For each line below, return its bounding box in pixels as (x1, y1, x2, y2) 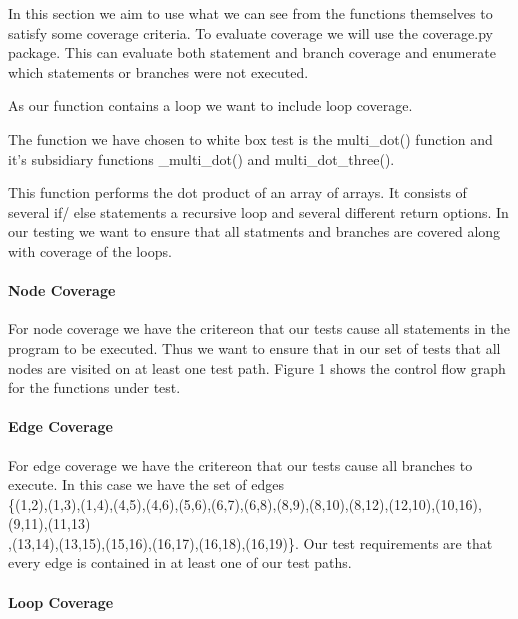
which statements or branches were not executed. (8, 61, 309, 82)
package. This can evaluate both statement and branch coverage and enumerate (8, 42, 496, 63)
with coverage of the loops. (8, 240, 172, 261)
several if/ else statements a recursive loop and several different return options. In (8, 201, 509, 222)
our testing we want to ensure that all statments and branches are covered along (8, 221, 501, 242)
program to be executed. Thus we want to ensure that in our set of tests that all (8, 337, 501, 358)
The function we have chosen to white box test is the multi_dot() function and (8, 128, 493, 149)
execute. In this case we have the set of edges (8, 474, 284, 495)
